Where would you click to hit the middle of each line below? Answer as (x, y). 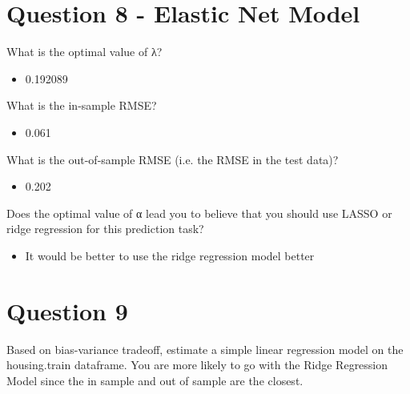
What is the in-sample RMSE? (82, 105)
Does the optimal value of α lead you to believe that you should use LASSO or (199, 213)
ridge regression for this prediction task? (105, 229)
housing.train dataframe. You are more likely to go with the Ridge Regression (197, 365)
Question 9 (67, 310)
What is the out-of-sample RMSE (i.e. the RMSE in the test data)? (173, 159)
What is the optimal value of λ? (84, 52)
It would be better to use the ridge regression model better (170, 255)
